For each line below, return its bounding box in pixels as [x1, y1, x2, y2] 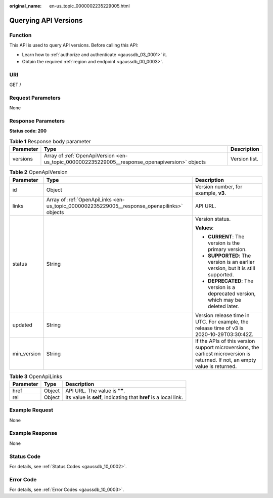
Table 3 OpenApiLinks [9, 372, 63, 380]
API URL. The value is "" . [65, 387, 125, 394]
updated [12, 321, 32, 328]
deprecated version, [207, 290, 256, 297]
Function [9, 31, 32, 38]
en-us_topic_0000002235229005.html [49, 3, 130, 9]
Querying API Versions [9, 16, 83, 25]
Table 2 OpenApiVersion [9, 169, 68, 176]
